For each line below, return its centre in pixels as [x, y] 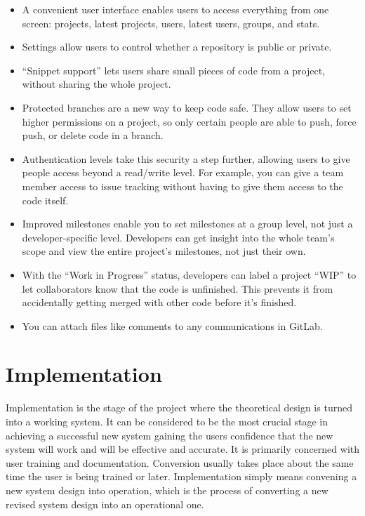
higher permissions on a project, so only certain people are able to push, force [189, 121]
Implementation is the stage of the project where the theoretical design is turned [179, 408]
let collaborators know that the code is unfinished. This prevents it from [178, 288]
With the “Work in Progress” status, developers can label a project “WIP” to [189, 274]
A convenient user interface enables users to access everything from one [175, 9]
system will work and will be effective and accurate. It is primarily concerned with [182, 449]
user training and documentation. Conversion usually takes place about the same [180, 462]
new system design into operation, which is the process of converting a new [167, 490]
